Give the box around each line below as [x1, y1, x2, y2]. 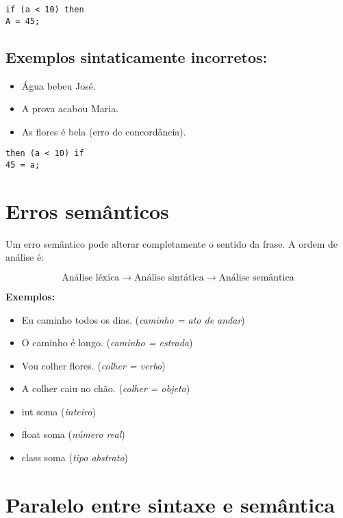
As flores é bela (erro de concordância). [21, 124, 186, 138]
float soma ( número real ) [21, 427, 125, 441]
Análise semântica [218, 272, 294, 283]
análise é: [5, 250, 45, 264]
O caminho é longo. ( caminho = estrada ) [21, 335, 193, 350]
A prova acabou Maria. [21, 101, 119, 116]
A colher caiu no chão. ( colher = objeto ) [21, 381, 190, 396]
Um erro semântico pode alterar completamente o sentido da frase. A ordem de [5, 236, 338, 250]
